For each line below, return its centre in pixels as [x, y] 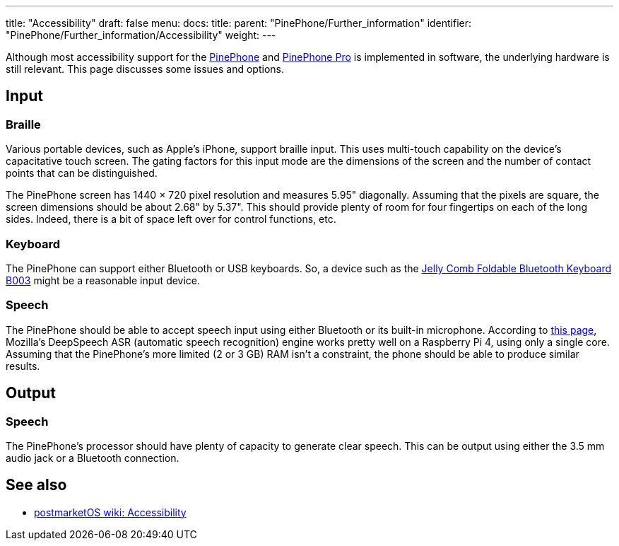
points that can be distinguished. [82, 173]
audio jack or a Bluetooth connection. [93, 458]
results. [23, 366]
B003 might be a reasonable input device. [103, 280]
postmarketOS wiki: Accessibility [110, 512]
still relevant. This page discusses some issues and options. [145, 69]
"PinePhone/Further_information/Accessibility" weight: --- [141, 35]
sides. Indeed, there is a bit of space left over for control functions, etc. [171, 219]
